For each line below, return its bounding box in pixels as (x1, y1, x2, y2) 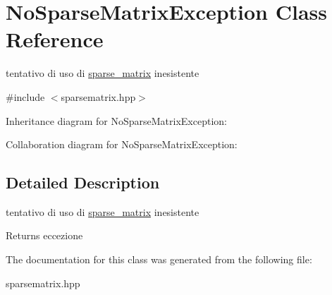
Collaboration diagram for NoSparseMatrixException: (6, 137, 238, 152)
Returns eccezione (6, 228, 83, 243)
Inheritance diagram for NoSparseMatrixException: (6, 113, 227, 128)
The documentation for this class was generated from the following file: (6, 252, 312, 267)
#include (6, 89, 45, 104)
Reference (6, 25, 104, 54)
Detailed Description (6, 171, 160, 193)
